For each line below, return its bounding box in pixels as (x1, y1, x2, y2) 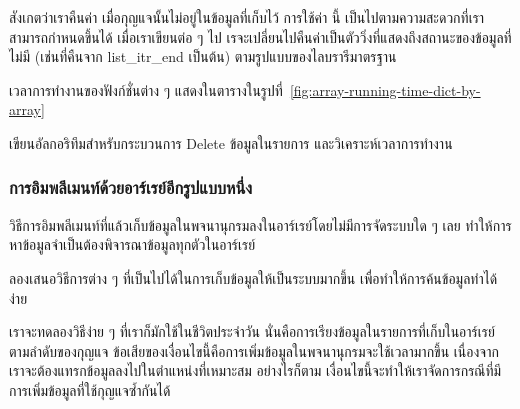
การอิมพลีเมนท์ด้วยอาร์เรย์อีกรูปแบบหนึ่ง (9, 175, 253, 200)
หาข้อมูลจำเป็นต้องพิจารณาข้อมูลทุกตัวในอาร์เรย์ (9, 234, 256, 255)
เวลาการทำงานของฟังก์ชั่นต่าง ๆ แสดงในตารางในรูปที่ (9, 79, 283, 100)
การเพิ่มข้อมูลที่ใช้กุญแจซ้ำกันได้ (9, 379, 171, 400)
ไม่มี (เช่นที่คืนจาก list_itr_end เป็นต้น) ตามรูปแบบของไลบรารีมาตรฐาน (9, 46, 397, 67)
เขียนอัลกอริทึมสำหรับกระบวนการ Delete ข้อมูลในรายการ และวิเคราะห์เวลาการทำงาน (9, 132, 453, 153)
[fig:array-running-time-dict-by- (289, 79, 481, 100)
